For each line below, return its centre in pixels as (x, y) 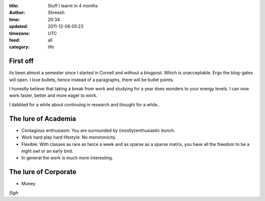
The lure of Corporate (43, 172)
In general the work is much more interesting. (67, 158)
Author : (17, 13)
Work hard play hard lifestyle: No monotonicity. (69, 137)
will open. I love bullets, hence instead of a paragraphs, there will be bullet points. (92, 80)
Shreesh (56, 13)
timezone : (20, 33)
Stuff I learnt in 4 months (73, 6)
